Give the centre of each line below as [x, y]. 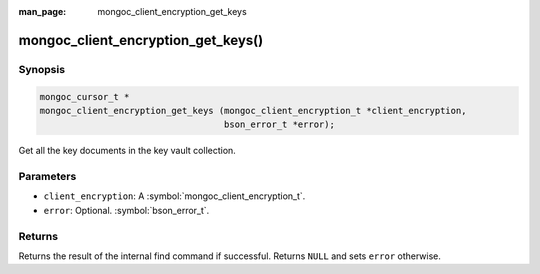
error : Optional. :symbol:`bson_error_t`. [126, 210]
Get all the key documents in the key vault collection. [127, 151]
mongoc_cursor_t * [84, 96]
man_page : [42, 11]
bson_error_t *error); [279, 124]
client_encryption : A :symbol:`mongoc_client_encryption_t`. [174, 196]
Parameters [47, 177]
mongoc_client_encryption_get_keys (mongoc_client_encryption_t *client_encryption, [253, 110]
